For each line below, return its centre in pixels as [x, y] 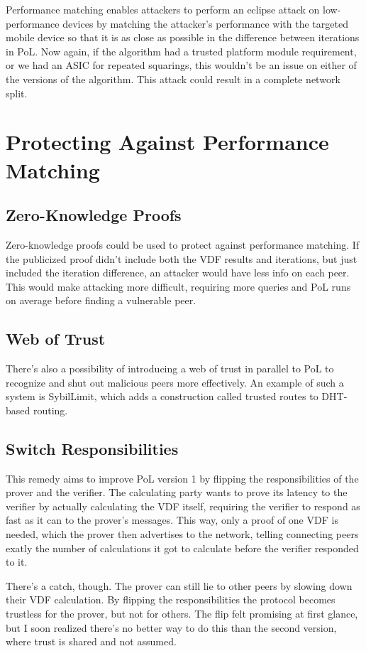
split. [17, 93]
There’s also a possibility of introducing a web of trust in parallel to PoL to [170, 368]
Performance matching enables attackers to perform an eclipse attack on [163, 9]
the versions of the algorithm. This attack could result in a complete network [173, 79]
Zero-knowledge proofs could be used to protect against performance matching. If [183, 244]
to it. [17, 562]
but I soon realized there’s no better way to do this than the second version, [171, 627]
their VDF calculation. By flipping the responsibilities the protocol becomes [171, 599]
